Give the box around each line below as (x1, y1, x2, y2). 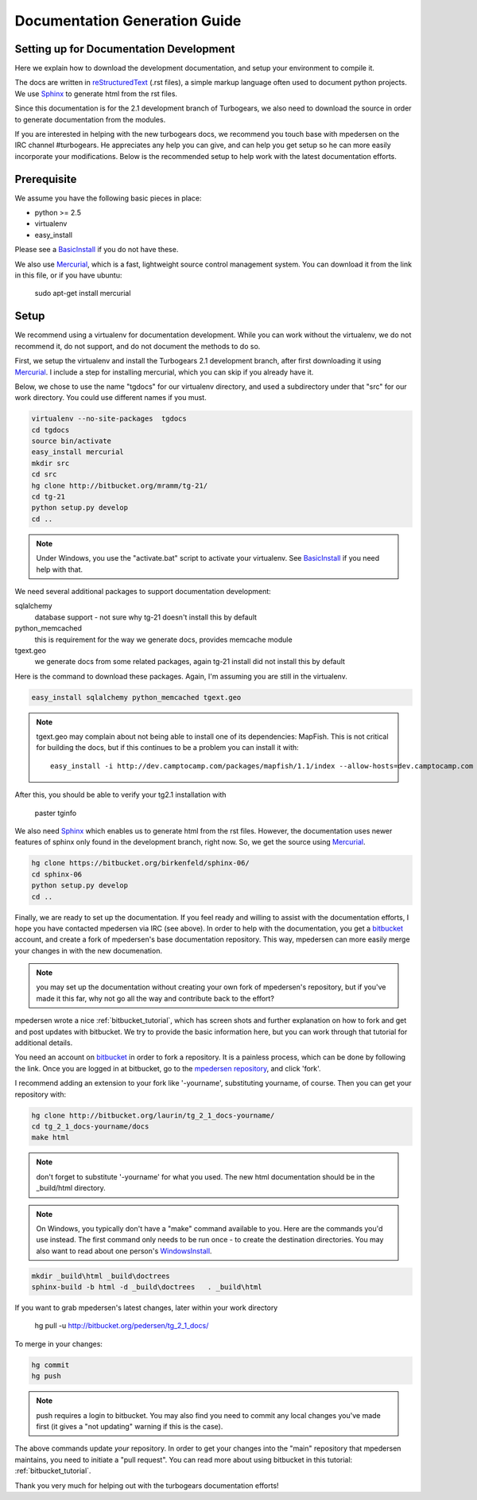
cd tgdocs (31, 426, 70, 434)
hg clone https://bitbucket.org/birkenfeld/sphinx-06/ (31, 859, 250, 868)
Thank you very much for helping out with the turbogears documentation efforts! (14, 1480, 279, 1490)
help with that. (36, 565, 83, 574)
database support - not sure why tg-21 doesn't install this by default (34, 612, 258, 622)
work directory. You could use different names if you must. (14, 393, 207, 402)
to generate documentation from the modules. (14, 115, 166, 124)
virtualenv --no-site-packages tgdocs (31, 414, 187, 423)
